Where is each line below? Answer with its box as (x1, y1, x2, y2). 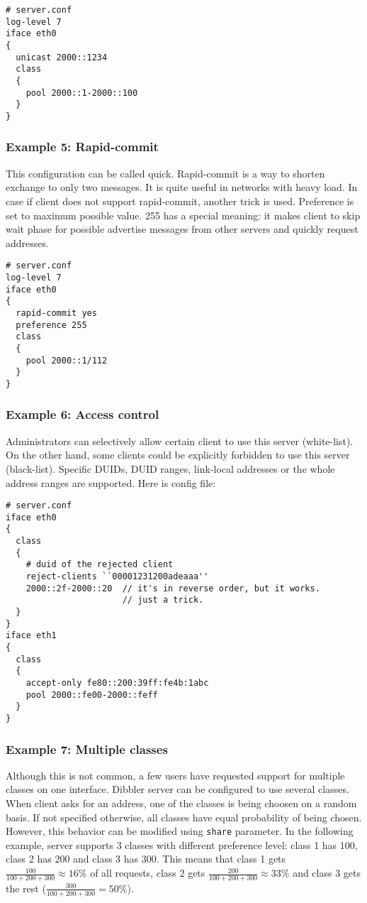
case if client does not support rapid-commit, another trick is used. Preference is (6, 193, 354, 208)
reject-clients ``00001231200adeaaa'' (26, 571, 209, 582)
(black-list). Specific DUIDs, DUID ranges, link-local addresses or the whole (6, 461, 335, 476)
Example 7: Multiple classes (6, 740, 168, 757)
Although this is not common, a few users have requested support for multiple (6, 767, 345, 782)
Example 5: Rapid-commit (6, 138, 159, 155)
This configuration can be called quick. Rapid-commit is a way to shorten (6, 165, 325, 180)
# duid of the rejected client (26, 559, 174, 570)
